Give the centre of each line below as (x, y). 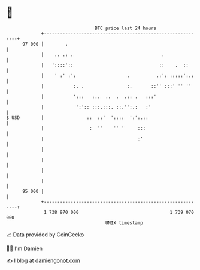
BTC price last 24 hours (126, 28)
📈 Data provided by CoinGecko (45, 235)
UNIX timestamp (124, 223)
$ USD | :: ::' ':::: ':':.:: (77, 118)
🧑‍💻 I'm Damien (25, 248)
